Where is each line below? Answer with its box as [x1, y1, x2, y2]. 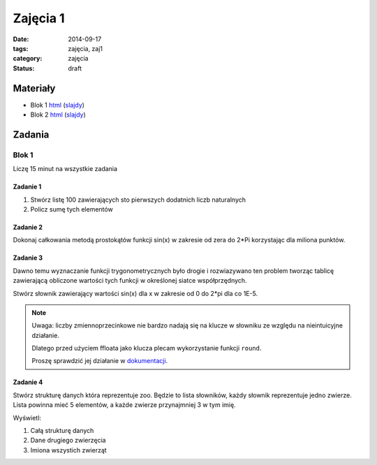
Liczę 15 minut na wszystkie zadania [13, 165, 118, 173]
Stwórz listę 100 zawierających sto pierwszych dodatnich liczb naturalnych [30, 195, 246, 204]
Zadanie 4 [13, 378, 43, 387]
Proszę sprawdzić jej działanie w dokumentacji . [31, 357, 168, 365]
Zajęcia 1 [13, 10, 66, 26]
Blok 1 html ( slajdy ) [30, 101, 85, 109]
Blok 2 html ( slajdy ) [30, 110, 87, 119]
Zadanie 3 [13, 253, 43, 262]
